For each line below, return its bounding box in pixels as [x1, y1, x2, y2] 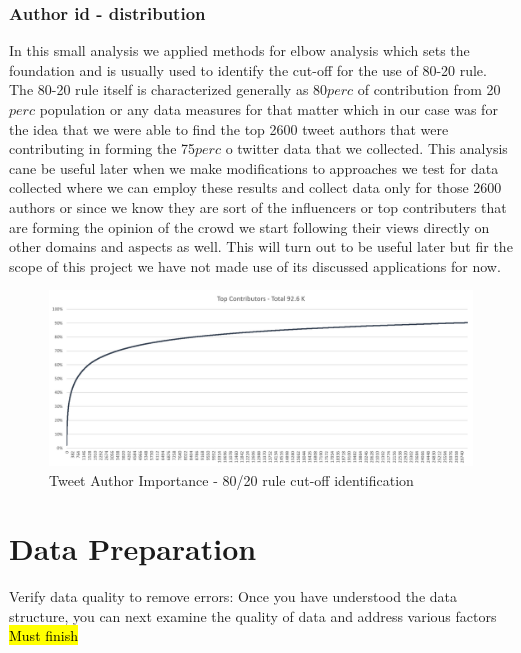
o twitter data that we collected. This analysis [225, 138, 508, 159]
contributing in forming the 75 [9, 138, 196, 159]
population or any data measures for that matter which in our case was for [39, 99, 498, 119]
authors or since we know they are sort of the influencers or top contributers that [9, 196, 507, 217]
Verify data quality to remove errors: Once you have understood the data [9, 586, 458, 607]
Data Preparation [9, 528, 257, 569]
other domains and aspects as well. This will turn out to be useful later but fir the [9, 236, 513, 257]
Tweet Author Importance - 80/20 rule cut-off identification [49, 469, 414, 490]
